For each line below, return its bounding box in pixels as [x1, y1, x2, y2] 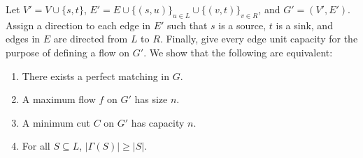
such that [167, 17, 208, 32]
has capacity [131, 115, 185, 129]
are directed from [53, 31, 128, 46]
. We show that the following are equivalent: [143, 45, 333, 59]
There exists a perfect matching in [22, 68, 170, 83]
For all [22, 139, 50, 153]
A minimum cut [22, 115, 91, 129]
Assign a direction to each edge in [6, 17, 151, 32]
